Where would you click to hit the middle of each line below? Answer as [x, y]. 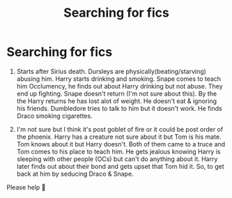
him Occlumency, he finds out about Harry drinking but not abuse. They [120, 86]
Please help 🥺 [26, 187]
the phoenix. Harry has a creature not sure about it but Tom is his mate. [119, 137]
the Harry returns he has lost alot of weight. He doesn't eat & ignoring [117, 101]
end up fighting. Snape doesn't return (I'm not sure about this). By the [117, 93]
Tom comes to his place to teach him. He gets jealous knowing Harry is [118, 151]
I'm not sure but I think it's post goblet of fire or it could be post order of [120, 129]
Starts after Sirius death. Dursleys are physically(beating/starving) [111, 71]
